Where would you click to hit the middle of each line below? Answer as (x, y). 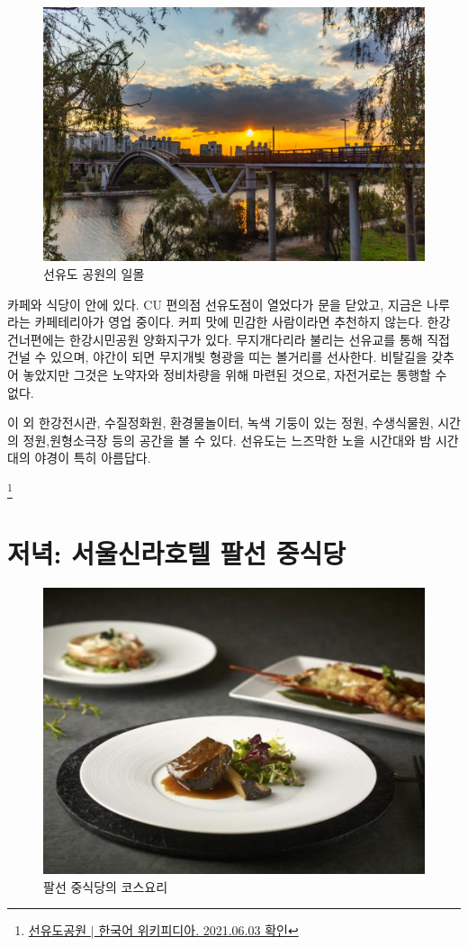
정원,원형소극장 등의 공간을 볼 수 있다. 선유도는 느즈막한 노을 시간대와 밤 (227, 440)
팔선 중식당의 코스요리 (106, 886)
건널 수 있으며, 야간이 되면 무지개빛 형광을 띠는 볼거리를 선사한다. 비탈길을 (217, 357)
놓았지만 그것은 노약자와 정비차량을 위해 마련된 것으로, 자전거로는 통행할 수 (235, 374)
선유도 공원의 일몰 (94, 273)
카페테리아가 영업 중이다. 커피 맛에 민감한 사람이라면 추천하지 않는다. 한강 (243, 322)
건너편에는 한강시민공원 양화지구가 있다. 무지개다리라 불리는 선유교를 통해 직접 (229, 339)
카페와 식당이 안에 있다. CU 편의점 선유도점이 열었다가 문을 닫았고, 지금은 (215, 304)
